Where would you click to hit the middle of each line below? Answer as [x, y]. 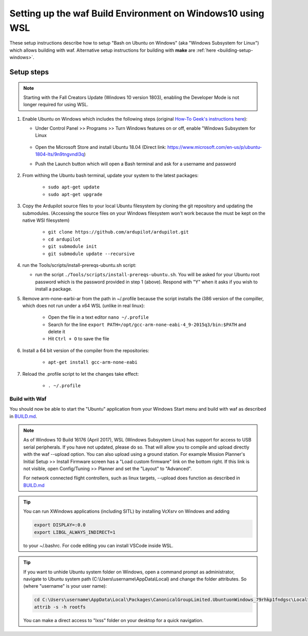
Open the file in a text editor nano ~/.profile [98, 317]
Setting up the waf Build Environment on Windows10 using [137, 13]
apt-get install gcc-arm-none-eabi [93, 362]
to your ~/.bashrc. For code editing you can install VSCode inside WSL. [99, 545]
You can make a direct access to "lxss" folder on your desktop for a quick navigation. [113, 620]
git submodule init [72, 247]
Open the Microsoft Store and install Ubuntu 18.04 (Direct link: [101, 147]
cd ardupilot [64, 239]
